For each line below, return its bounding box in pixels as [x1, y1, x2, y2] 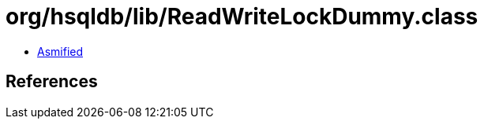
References [6, 72, 98, 92]
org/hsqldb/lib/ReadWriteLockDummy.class [6, 3, 478, 30]
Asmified [37, 44, 84, 58]
